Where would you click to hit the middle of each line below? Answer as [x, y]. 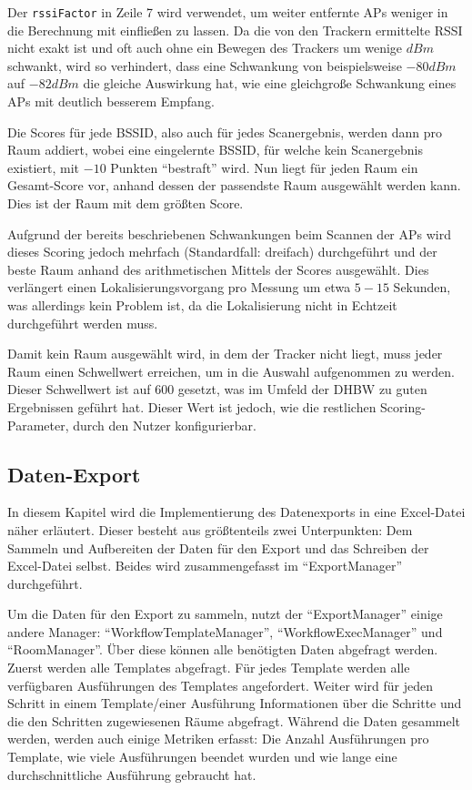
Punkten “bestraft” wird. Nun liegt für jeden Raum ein [264, 167]
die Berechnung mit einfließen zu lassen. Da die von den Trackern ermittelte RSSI [235, 30]
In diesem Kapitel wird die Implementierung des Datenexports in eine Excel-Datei [236, 512]
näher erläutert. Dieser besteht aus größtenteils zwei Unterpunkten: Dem [210, 529]
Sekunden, [422, 287]
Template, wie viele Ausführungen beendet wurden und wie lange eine [202, 757]
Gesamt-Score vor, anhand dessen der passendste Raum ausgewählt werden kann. [234, 185]
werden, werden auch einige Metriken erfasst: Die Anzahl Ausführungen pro [218, 739]
